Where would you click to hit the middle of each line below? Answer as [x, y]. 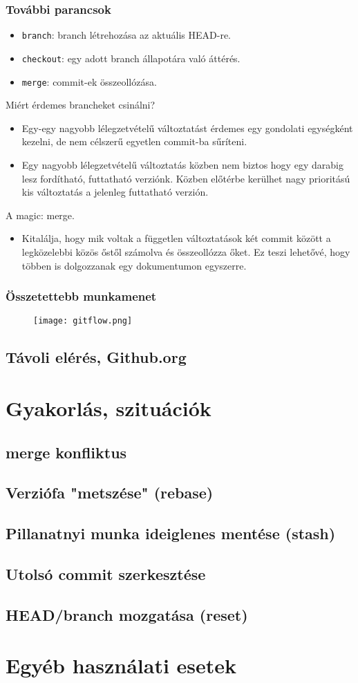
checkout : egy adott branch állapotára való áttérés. [131, 58]
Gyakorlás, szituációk [109, 408]
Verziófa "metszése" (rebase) [110, 493]
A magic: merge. [40, 215]
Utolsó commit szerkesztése [106, 573]
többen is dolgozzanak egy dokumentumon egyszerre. [134, 265]
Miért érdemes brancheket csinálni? [81, 105]
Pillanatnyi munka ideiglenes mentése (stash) [171, 533]
